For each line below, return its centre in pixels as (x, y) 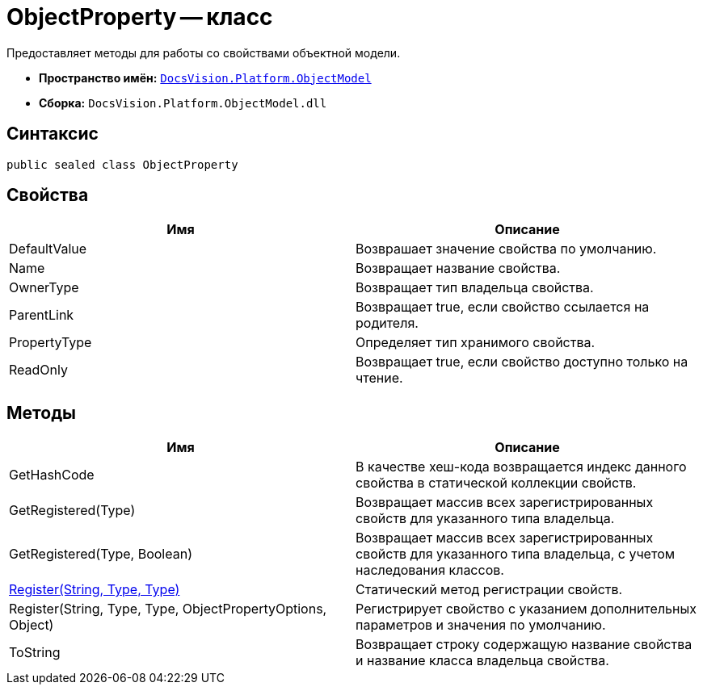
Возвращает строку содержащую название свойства (524, 645)
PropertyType (51, 343)
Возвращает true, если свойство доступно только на (522, 362)
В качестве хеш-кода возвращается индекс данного (521, 467)
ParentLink (42, 315)
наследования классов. (430, 570)
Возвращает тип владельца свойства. (475, 288)
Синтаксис (53, 134)
